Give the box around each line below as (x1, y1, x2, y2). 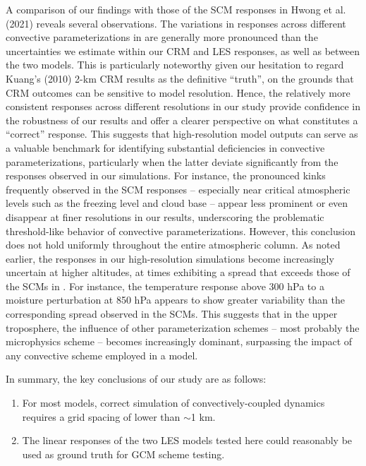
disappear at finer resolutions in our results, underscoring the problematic (6, 209, 324, 224)
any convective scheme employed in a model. (6, 347, 198, 362)
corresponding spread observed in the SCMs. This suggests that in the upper (6, 306, 338, 321)
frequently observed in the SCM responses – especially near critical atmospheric (6, 181, 350, 196)
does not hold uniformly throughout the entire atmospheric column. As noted (6, 237, 341, 252)
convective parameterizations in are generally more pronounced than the (6, 30, 318, 44)
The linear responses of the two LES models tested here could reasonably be (22, 433, 353, 448)
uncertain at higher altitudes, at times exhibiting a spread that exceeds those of (6, 265, 350, 280)
